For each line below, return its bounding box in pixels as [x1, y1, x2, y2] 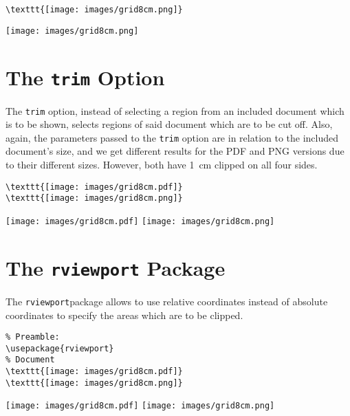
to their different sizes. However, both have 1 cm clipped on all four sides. [6, 157, 318, 172]
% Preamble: [6, 332, 60, 342]
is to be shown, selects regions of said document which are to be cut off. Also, [6, 117, 333, 131]
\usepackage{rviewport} [6, 343, 114, 353]
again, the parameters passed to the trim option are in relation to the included [6, 130, 339, 144]
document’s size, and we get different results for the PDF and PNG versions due [6, 144, 344, 158]
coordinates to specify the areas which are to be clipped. [6, 307, 243, 322]
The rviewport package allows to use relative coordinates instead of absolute [6, 294, 328, 308]
